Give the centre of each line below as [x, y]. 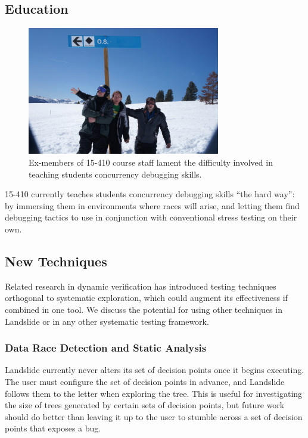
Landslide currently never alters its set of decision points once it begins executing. [155, 370]
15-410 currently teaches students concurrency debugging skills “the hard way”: [150, 194]
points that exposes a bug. [53, 428]
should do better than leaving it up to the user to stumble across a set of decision [154, 416]
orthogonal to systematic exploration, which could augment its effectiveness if [146, 298]
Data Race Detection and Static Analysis [106, 348]
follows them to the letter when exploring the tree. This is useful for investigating [154, 393]
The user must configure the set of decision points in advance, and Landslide [145, 381]
